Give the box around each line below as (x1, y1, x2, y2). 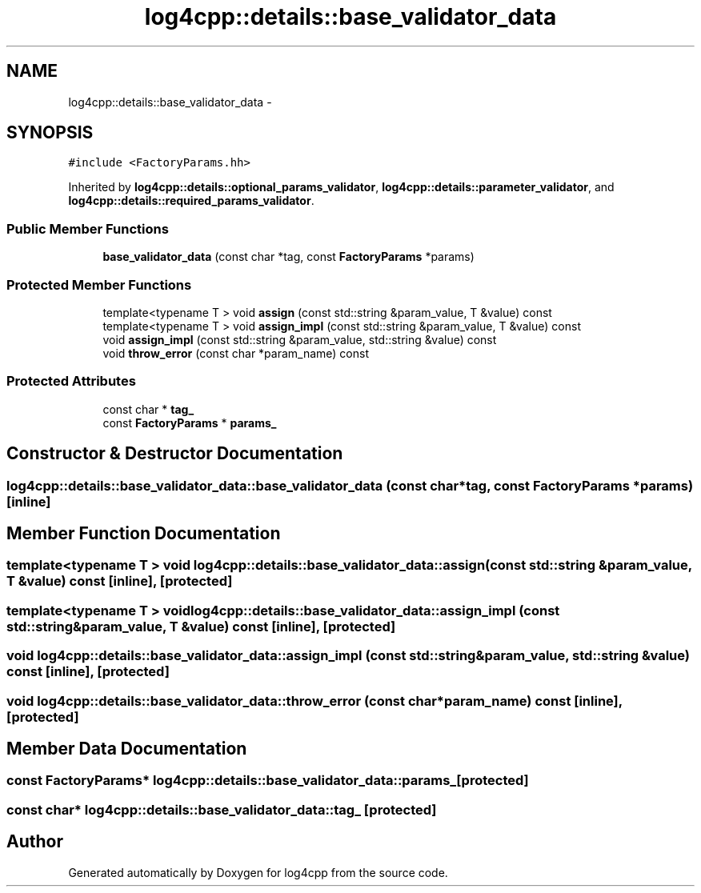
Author (6, 831, 63, 852)
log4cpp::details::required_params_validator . (68, 194, 314, 208)
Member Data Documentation (6, 738, 247, 759)
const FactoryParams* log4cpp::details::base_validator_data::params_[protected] (6, 772, 529, 789)
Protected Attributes (6, 373, 136, 390)
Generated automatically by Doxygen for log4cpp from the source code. (68, 865, 448, 879)
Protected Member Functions (6, 276, 192, 293)
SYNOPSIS (6, 122, 94, 143)
